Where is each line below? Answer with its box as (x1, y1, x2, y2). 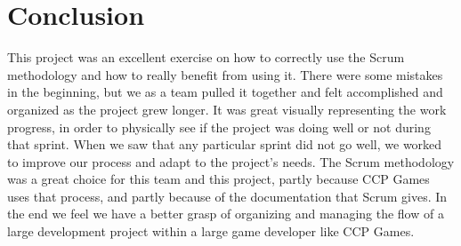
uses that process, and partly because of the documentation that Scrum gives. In (7, 186, 448, 205)
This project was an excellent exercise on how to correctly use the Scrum (7, 48, 405, 67)
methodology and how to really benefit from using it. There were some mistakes (7, 65, 443, 83)
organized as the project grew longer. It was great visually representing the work (7, 99, 447, 118)
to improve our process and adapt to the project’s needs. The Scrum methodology (7, 152, 455, 171)
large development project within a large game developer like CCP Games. (7, 222, 415, 241)
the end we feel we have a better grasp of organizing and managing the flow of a (7, 204, 444, 223)
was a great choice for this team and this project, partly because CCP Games (7, 170, 430, 188)
